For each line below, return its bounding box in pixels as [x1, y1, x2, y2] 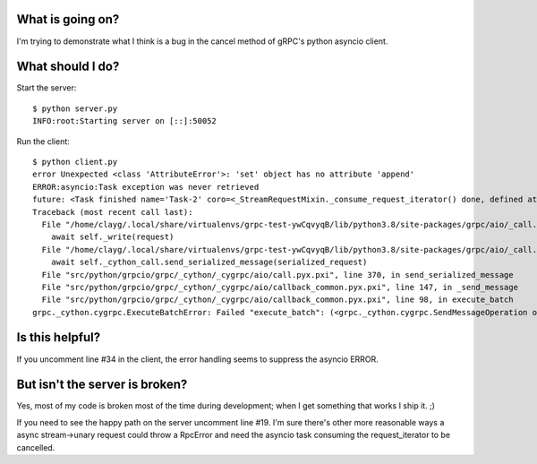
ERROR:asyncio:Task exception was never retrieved [32, 182, 260, 192]
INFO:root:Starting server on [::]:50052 [32, 116, 217, 126]
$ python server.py [32, 103, 118, 114]
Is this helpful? [16, 330, 101, 345]
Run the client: [16, 135, 71, 147]
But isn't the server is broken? [16, 377, 188, 392]
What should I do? [16, 59, 120, 74]
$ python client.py [32, 157, 118, 167]
